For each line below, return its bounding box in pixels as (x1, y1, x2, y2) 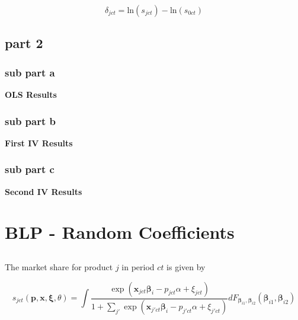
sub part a (5, 65, 55, 79)
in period (121, 260, 155, 273)
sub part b (5, 113, 56, 128)
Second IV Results (5, 185, 82, 197)
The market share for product (5, 260, 113, 273)
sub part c (5, 162, 55, 177)
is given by (166, 260, 206, 273)
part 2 (5, 34, 43, 52)
